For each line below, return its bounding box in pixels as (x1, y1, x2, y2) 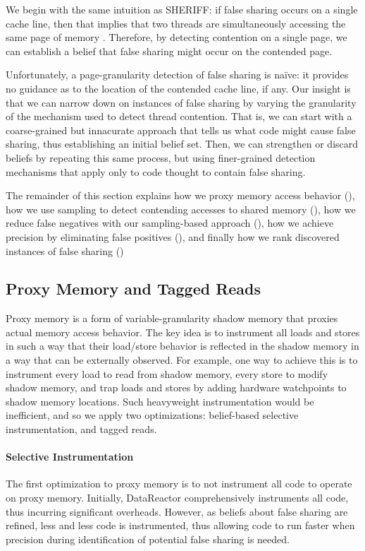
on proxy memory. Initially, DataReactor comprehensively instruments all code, (6, 490, 349, 505)
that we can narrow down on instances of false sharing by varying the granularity (6, 95, 357, 109)
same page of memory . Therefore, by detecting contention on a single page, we (6, 30, 347, 45)
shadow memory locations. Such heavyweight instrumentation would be (6, 393, 314, 408)
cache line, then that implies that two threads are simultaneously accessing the (6, 16, 346, 30)
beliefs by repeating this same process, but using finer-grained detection (6, 150, 316, 165)
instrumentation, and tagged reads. (6, 422, 157, 437)
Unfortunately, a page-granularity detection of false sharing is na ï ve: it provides (6, 67, 349, 82)
